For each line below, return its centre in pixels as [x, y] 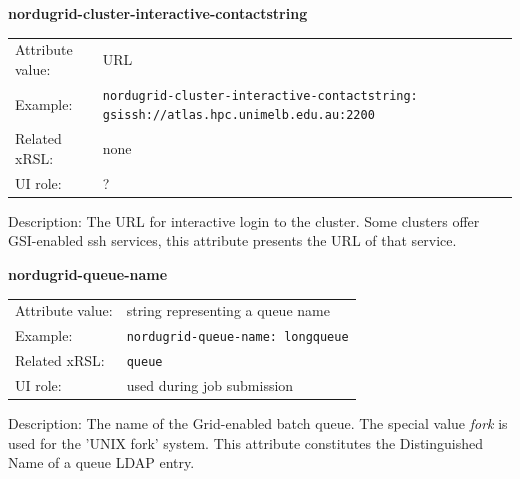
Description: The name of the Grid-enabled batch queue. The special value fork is [258, 423]
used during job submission [210, 385]
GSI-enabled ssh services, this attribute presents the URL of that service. [232, 240]
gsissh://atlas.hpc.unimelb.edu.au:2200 [238, 115]
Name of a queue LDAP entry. [101, 462]
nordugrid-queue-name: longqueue [237, 337]
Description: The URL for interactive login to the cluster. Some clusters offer [244, 220]
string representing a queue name [228, 310]
